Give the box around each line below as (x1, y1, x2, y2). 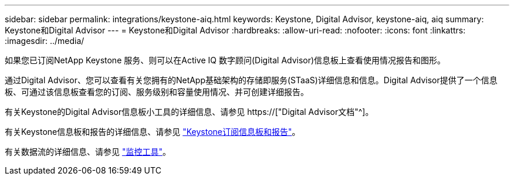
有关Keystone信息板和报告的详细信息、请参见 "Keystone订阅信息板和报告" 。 (5, 127, 300, 137)
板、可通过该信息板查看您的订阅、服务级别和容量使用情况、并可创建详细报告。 (5, 87, 309, 97)
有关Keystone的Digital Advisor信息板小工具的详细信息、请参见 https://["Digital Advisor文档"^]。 (5, 107, 374, 117)
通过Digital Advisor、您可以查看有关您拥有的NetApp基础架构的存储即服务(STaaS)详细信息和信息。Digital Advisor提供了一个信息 (5, 75, 498, 85)
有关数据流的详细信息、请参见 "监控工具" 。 (5, 147, 171, 157)
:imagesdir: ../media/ (5, 36, 84, 46)
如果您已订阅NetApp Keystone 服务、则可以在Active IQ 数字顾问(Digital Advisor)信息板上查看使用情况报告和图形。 (5, 55, 446, 65)
